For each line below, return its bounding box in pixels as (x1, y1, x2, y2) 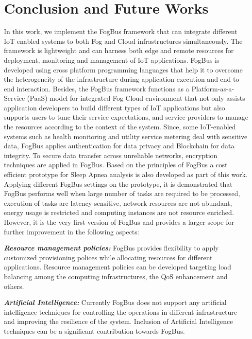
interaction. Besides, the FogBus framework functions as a (17, 83, 189, 93)
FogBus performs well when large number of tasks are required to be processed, (4, 188, 240, 198)
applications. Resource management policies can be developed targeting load (4, 262, 231, 272)
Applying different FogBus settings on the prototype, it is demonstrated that (4, 178, 233, 189)
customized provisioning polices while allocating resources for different (4, 252, 213, 262)
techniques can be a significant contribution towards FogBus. (4, 325, 185, 336)
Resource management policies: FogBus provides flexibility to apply (4, 243, 219, 253)
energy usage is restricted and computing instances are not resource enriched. (4, 207, 234, 217)
